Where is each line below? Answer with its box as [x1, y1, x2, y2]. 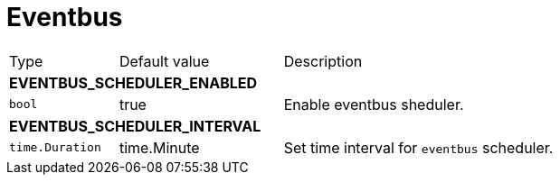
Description [283, 51, 363, 70]
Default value [119, 51, 210, 70]
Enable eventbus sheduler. [283, 95, 464, 114]
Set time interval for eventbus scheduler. [283, 138, 554, 157]
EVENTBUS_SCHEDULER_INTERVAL [9, 116, 261, 135]
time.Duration [9, 141, 101, 155]
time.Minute [119, 138, 200, 157]
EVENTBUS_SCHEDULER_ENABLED [9, 73, 258, 92]
